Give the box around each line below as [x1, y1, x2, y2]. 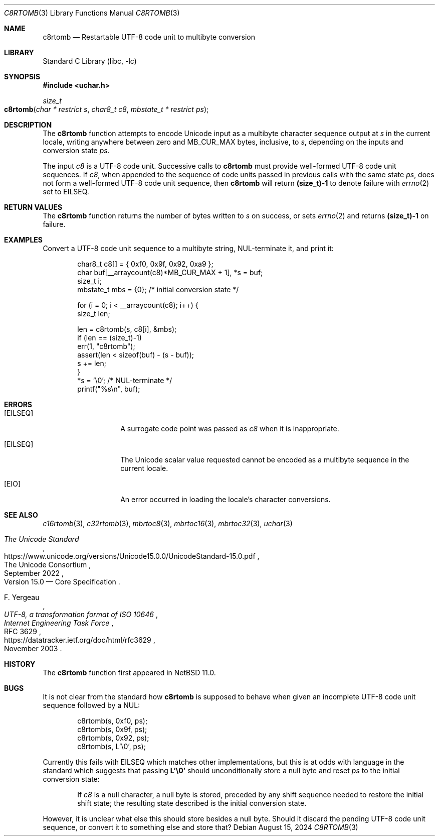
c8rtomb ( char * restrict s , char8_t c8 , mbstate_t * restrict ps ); [4, 105, 209, 113]
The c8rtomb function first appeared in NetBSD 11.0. [43, 668, 216, 677]
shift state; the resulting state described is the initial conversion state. [77, 799, 307, 807]
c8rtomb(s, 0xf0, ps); [77, 716, 148, 725]
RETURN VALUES [4, 203, 63, 211]
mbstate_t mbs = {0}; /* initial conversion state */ [77, 285, 239, 294]
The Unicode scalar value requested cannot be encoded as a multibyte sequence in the [120, 455, 409, 464]
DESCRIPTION [4, 121, 52, 129]
